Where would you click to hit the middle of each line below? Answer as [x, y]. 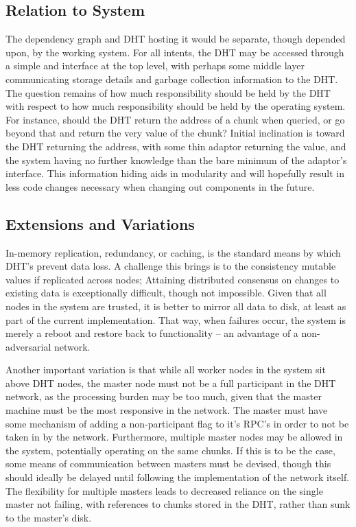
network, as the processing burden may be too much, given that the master [164, 396]
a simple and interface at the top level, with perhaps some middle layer [155, 66]
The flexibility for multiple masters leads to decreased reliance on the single [164, 490]
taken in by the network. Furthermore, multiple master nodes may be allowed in [174, 437]
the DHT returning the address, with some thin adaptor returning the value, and [176, 146]
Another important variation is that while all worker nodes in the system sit [166, 370]
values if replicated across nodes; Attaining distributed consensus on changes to [173, 279]
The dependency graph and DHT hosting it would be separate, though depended [176, 39]
